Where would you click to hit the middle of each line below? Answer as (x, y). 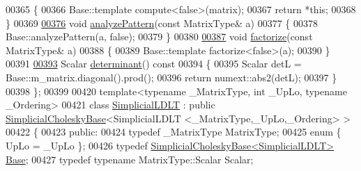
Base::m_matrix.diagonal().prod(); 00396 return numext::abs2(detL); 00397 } (171, 77)
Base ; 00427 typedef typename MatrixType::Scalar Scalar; (130, 159)
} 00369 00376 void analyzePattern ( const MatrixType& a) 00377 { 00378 (162, 23)
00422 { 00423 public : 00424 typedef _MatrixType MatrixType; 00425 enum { (174, 132)
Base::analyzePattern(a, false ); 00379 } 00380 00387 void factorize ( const (159, 36)
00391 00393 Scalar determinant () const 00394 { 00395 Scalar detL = (154, 64)
